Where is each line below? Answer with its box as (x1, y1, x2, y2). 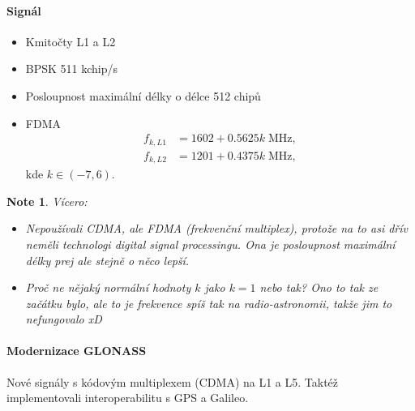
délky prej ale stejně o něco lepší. (25, 251, 190, 268)
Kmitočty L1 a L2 (25, 32, 116, 49)
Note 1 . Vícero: (6, 192, 88, 209)
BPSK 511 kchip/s (25, 60, 118, 77)
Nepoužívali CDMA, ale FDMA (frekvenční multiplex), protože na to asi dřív (25, 220, 408, 237)
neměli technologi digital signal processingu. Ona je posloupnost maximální (25, 235, 396, 252)
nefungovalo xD (25, 310, 102, 328)
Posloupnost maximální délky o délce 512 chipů (25, 87, 261, 104)
